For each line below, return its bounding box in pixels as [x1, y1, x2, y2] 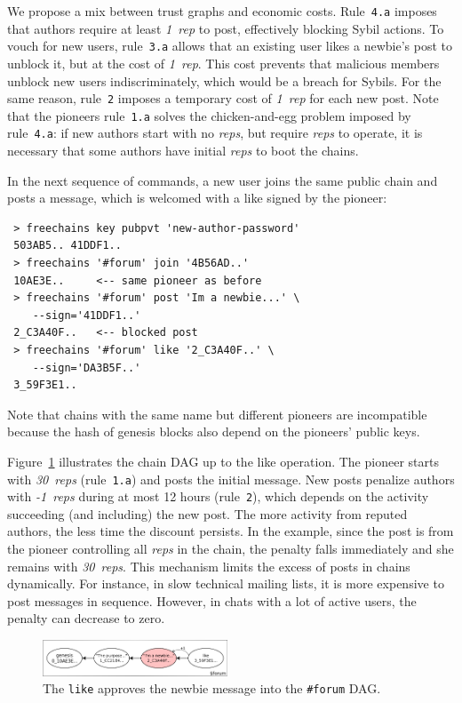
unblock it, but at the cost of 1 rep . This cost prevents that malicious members [7, 53, 440, 72]
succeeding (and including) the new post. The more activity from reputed [7, 504, 408, 523]
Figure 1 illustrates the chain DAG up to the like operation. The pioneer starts [7, 451, 439, 470]
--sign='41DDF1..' [32, 308, 141, 322]
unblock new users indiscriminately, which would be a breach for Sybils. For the [7, 71, 442, 90]
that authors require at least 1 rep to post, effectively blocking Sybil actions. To [7, 19, 444, 37]
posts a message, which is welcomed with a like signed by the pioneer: [7, 188, 387, 207]
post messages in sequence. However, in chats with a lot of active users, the [7, 591, 417, 610]
